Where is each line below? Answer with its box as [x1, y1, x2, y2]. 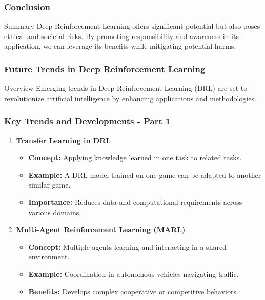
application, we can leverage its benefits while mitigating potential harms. [4, 41, 236, 51]
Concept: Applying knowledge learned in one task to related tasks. [28, 152, 242, 163]
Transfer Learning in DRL [16, 135, 111, 145]
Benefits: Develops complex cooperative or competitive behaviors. [28, 286, 238, 296]
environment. [28, 251, 70, 262]
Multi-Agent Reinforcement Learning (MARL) [16, 224, 186, 235]
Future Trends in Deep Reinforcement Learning [4, 62, 206, 75]
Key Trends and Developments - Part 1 [4, 115, 171, 127]
